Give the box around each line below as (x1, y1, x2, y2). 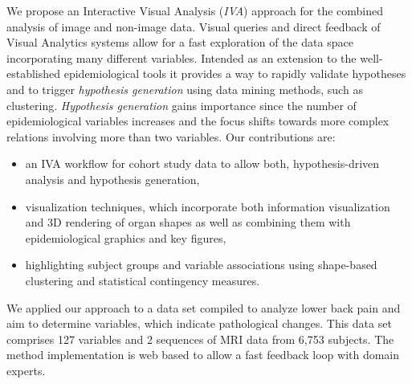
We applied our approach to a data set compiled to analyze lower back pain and (6, 299, 401, 316)
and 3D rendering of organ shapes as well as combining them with (25, 214, 351, 231)
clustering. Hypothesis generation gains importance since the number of (6, 96, 357, 113)
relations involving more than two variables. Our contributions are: (6, 128, 336, 145)
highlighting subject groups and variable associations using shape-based (25, 256, 377, 273)
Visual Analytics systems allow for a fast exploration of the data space (6, 34, 353, 51)
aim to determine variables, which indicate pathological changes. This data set (6, 315, 392, 332)
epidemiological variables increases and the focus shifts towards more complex (6, 112, 390, 129)
